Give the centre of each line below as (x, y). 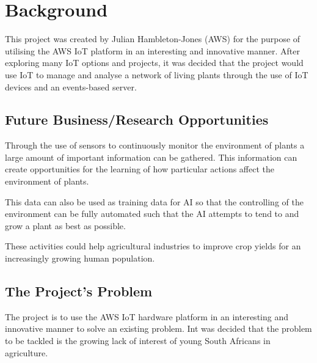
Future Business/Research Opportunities (137, 119)
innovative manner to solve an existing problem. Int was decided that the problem (158, 328)
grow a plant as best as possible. (65, 225)
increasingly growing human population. (80, 258)
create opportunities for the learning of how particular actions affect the (140, 169)
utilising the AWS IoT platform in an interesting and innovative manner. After (152, 50)
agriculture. (27, 352)
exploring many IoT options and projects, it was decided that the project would (154, 63)
